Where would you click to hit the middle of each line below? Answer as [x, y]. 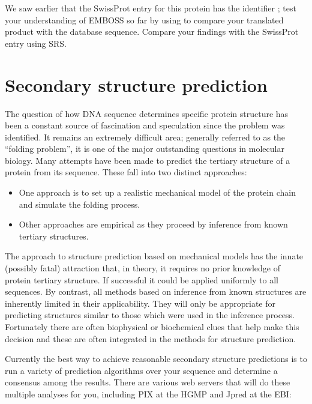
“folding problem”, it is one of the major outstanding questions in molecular [145, 149]
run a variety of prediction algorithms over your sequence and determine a [141, 370]
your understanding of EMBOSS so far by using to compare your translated [144, 20]
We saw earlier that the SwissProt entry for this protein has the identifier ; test [151, 8]
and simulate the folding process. [79, 204]
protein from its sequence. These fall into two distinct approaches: [126, 172]
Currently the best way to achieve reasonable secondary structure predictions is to [156, 359]
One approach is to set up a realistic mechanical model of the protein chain [157, 192]
